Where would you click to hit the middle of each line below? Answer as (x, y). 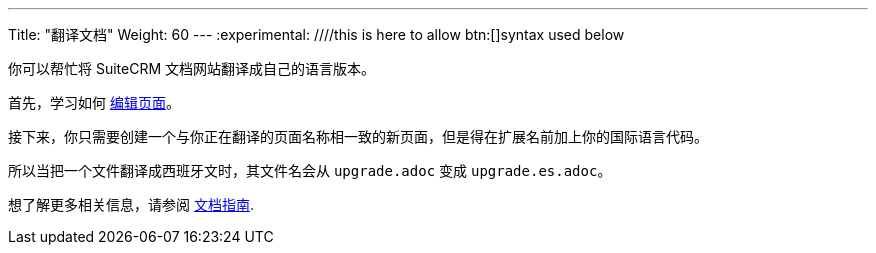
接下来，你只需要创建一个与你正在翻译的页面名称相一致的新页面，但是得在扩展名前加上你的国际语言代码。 (358, 136)
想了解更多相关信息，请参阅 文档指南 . (131, 204)
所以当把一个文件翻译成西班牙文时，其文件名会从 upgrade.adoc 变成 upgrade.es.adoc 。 (310, 170)
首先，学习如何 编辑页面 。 (94, 102)
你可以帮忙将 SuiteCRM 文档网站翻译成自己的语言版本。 (192, 68)
